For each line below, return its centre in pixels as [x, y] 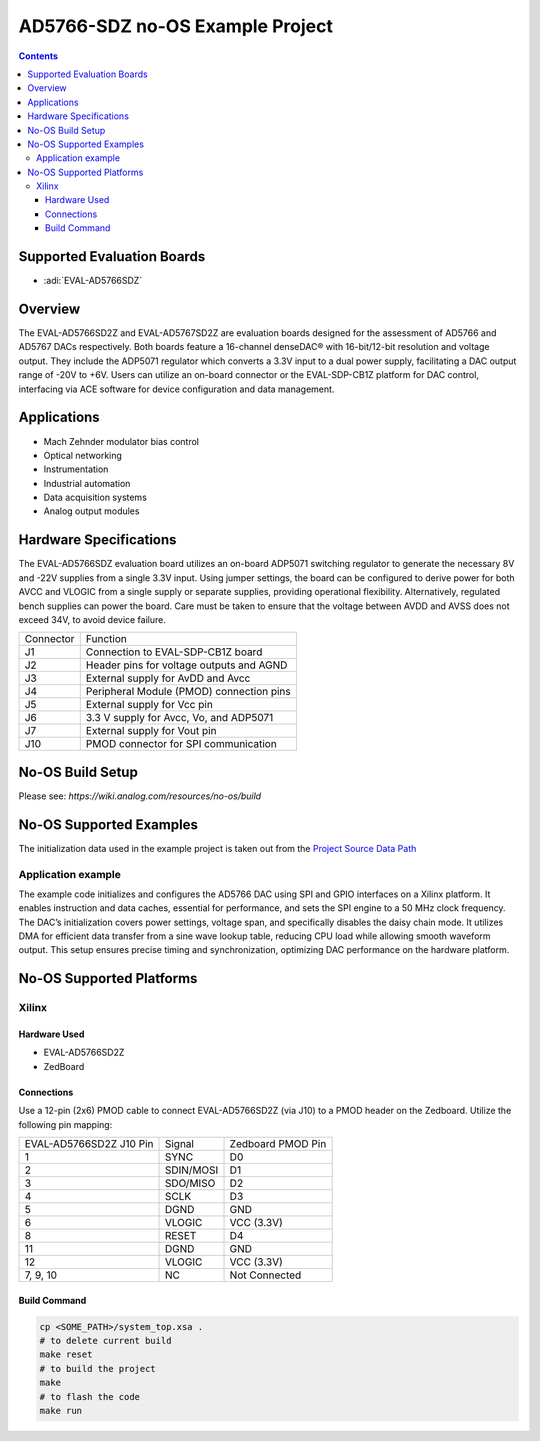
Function [106, 639]
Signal [179, 1143]
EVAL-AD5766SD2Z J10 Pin [89, 1143]
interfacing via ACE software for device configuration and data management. [176, 389]
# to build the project [98, 1368]
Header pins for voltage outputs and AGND [186, 665]
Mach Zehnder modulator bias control [121, 441]
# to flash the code [89, 1396]
